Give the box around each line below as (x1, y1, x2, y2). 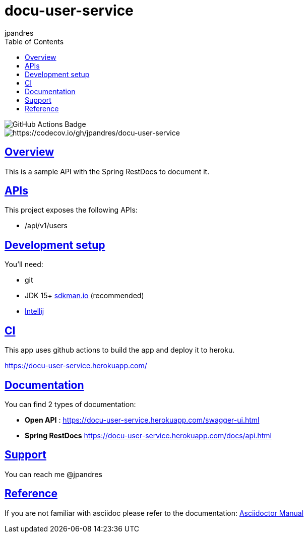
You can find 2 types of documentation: (5, 399, 136, 409)
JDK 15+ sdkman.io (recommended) (25, 291, 144, 300)
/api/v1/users (25, 221, 68, 230)
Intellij (25, 307, 44, 316)
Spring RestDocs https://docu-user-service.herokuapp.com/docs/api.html (25, 431, 272, 440)
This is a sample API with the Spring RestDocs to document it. (5, 167, 210, 176)
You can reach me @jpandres (5, 469, 102, 479)
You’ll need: (5, 260, 43, 269)
